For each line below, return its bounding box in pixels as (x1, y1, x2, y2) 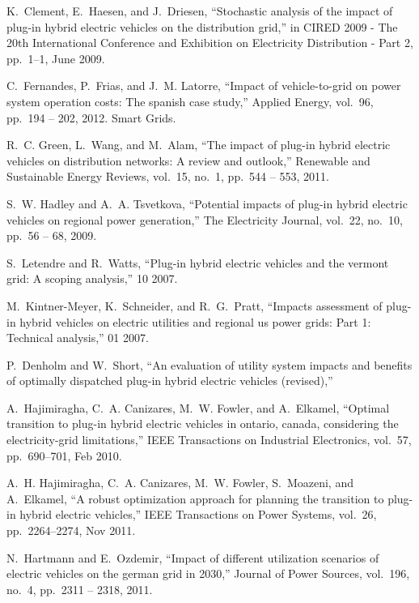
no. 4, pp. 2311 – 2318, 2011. (6, 580, 153, 597)
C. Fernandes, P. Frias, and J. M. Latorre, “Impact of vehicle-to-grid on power (6, 77, 401, 94)
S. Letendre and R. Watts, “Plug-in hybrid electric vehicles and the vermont (6, 254, 389, 271)
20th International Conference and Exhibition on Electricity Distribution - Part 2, (6, 34, 413, 51)
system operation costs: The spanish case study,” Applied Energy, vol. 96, (6, 92, 374, 109)
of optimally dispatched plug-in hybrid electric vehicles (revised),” (6, 372, 333, 389)
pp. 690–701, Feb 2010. (6, 447, 122, 464)
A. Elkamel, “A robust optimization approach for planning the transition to (6, 490, 384, 507)
